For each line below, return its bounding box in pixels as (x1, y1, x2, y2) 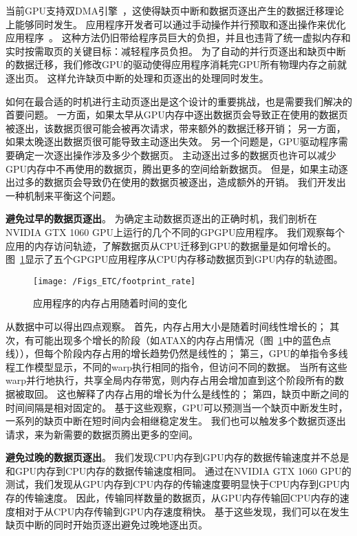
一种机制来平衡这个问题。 (6, 188, 121, 202)
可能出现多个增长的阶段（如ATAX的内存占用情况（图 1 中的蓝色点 (34, 332, 332, 347)
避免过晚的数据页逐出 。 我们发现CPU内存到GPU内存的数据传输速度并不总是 (6, 450, 349, 464)
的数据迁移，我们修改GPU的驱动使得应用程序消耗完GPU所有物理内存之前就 (6, 57, 347, 72)
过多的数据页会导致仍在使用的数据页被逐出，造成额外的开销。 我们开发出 (14, 175, 346, 189)
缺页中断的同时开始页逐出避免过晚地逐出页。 (6, 517, 208, 532)
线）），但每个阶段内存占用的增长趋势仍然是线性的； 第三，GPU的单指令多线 (6, 346, 348, 361)
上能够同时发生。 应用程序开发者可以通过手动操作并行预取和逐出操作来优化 (6, 17, 346, 31)
